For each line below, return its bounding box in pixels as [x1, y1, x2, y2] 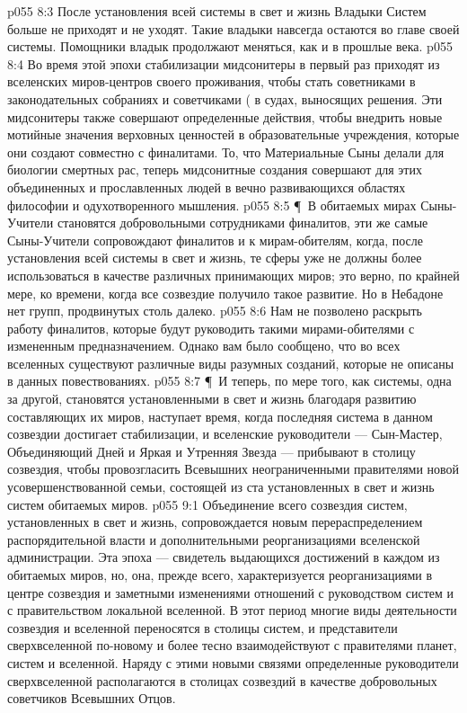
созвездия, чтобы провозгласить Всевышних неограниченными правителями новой [7, 459, 460, 478]
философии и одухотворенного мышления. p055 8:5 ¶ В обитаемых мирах [7, 195, 417, 214]
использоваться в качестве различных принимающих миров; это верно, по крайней [7, 265, 460, 284]
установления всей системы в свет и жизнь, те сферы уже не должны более [7, 248, 422, 267]
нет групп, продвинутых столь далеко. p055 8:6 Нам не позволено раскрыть [7, 301, 422, 320]
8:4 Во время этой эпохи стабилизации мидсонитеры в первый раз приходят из [7, 54, 440, 73]
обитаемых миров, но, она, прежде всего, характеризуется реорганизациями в [7, 566, 433, 584]
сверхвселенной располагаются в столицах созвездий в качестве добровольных [7, 671, 437, 690]
